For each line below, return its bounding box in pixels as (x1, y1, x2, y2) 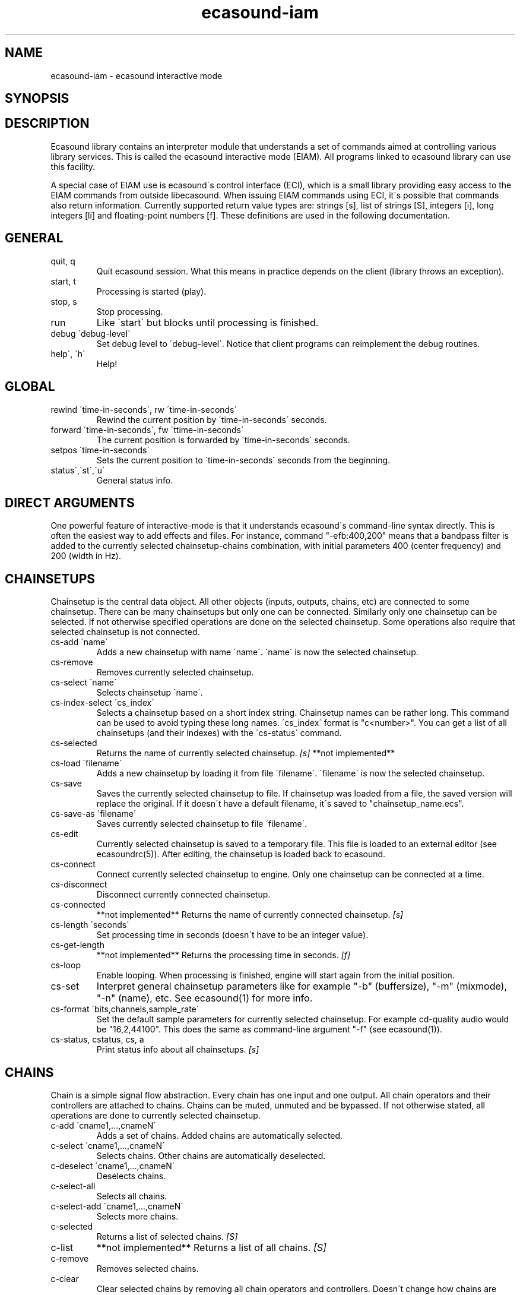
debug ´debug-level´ (50, 328, 131, 339)
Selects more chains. (96, 1211, 179, 1222)
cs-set (50, 980, 80, 993)
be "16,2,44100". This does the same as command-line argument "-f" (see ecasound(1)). (96, 1024, 442, 1035)
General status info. (96, 475, 173, 485)
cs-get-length (50, 940, 104, 950)
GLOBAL (5, 379, 55, 394)
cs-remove (50, 657, 93, 668)
